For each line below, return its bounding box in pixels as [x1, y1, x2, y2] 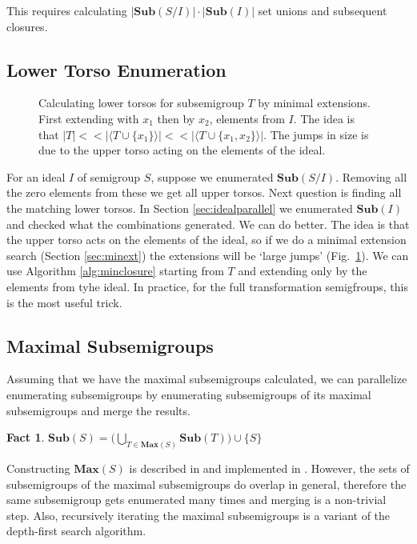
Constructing [6, 459, 70, 476]
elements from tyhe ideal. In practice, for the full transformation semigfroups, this [6, 278, 408, 294]
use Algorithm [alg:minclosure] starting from [6, 262, 224, 279]
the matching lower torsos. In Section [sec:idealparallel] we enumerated [6, 199, 353, 216]
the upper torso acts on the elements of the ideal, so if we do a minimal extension [6, 231, 407, 248]
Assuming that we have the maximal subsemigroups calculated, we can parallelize [6, 370, 407, 387]
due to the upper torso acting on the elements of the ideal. [38, 142, 326, 158]
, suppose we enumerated [150, 168, 274, 185]
